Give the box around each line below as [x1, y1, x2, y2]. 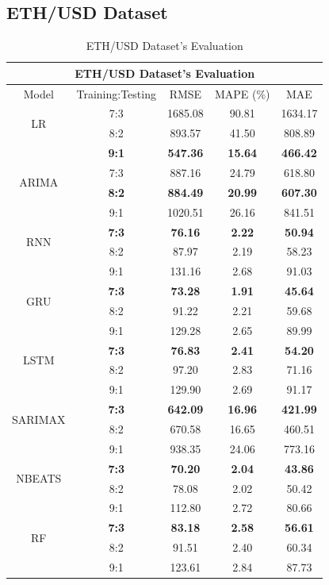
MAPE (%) [214, 85, 270, 102]
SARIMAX [12, 410, 66, 427]
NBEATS [16, 470, 62, 487]
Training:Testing [76, 85, 156, 102]
